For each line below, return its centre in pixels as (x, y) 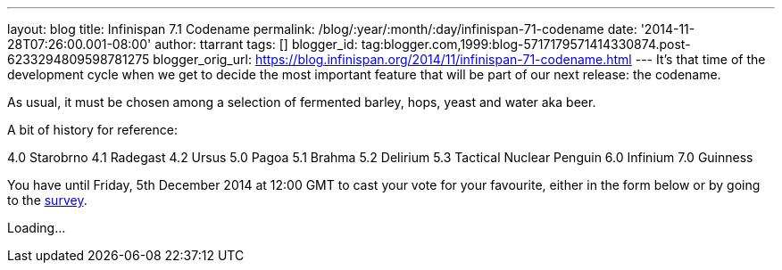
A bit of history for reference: (92, 130)
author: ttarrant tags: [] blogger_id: (256, 44)
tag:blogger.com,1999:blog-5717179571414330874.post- (526, 44)
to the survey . (47, 200)
